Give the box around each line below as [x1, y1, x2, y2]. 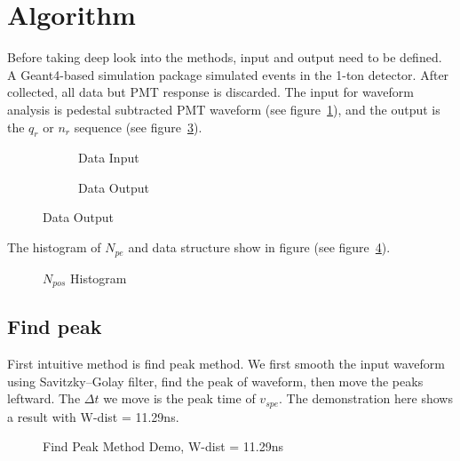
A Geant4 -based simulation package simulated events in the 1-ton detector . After [7, 65, 449, 83]
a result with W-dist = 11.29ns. [7, 407, 179, 425]
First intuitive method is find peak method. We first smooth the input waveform [7, 354, 445, 373]
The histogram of [7, 238, 101, 257]
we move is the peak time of [103, 389, 256, 408]
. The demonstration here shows [279, 389, 453, 408]
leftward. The [7, 389, 81, 408]
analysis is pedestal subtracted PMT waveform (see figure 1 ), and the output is [7, 99, 440, 118]
